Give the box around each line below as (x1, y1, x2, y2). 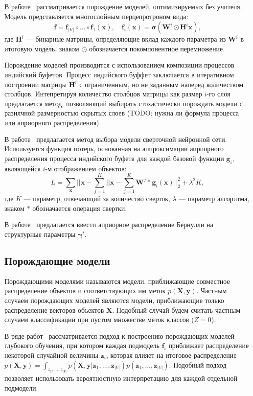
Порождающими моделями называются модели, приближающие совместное (4, 276, 230, 286)
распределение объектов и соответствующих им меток (4, 285, 166, 296)
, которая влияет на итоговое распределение (106, 349, 237, 360)
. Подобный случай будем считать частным (112, 304, 240, 315)
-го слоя (207, 89, 230, 99)
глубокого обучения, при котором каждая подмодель (4, 340, 160, 350)
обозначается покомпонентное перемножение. (89, 43, 225, 53)
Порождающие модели (4, 253, 110, 268)
